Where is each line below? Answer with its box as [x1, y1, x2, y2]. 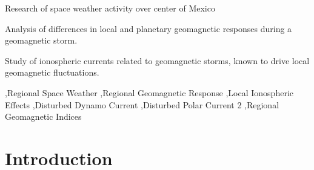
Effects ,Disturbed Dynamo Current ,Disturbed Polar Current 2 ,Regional [5, 98, 279, 111]
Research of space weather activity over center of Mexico [5, 2, 215, 14]
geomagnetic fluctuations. [5, 66, 99, 79]
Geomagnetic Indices [5, 110, 82, 123]
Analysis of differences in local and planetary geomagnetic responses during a [5, 22, 292, 34]
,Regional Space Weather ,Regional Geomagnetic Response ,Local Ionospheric [5, 86, 293, 99]
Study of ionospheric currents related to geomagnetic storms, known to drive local [5, 54, 310, 67]
